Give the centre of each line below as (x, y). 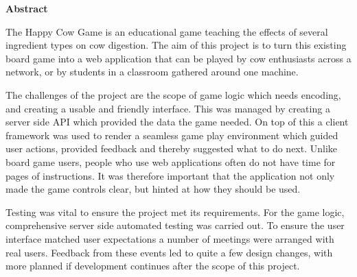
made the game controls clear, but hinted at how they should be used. (153, 189)
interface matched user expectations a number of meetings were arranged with (170, 238)
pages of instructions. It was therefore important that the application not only (170, 175)
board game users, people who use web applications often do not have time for (171, 161)
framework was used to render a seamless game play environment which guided (172, 135)
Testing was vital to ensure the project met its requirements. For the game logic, (175, 212)
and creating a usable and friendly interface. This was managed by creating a (168, 108)
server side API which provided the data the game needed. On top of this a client (177, 122)
